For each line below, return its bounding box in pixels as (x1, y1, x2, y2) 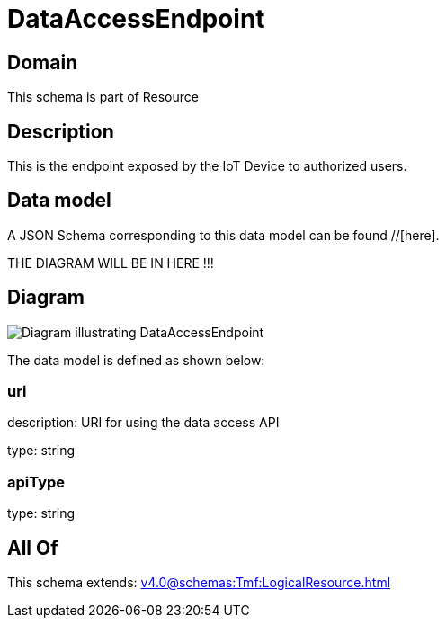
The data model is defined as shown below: (7, 352, 265, 368)
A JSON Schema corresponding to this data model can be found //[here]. (7, 227, 440, 243)
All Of (7, 536, 58, 559)
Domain (7, 50, 78, 74)
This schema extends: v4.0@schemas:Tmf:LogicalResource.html (7, 575, 391, 591)
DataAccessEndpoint (7, 4, 265, 34)
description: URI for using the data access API (7, 415, 280, 431)
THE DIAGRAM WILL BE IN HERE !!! (7, 254, 214, 271)
